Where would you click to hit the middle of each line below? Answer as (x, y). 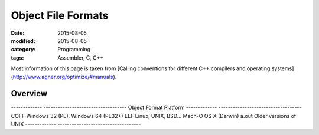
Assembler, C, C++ (81, 57)
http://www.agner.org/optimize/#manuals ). (65, 77)
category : (23, 50)
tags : (17, 57)
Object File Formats (60, 15)
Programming (74, 50)
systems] (283, 68)
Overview (29, 93)
